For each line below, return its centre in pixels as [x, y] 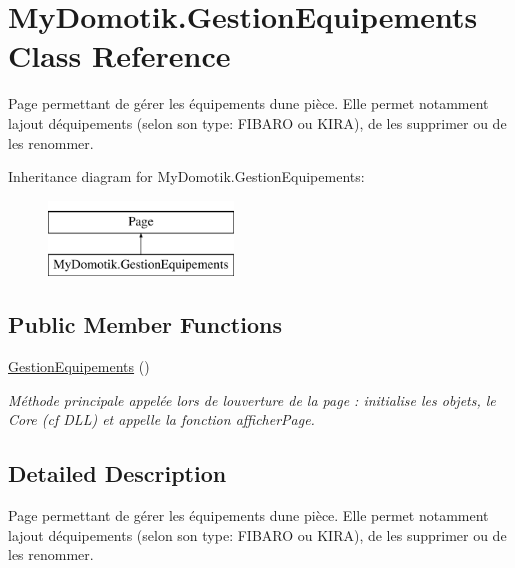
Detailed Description [117, 473]
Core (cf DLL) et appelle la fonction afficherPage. [161, 419]
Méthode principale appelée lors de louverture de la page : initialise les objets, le [252, 399]
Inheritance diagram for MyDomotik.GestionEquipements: [186, 176]
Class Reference [119, 55]
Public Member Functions [145, 324]
